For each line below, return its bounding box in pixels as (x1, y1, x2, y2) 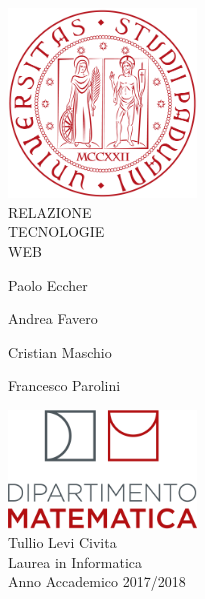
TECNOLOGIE (8, 221, 105, 242)
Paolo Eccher (8, 274, 88, 295)
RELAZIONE (8, 201, 92, 222)
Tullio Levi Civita (8, 532, 117, 553)
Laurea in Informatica (8, 551, 143, 572)
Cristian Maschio (8, 341, 112, 362)
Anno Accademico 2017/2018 (8, 571, 186, 592)
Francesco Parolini (8, 375, 121, 396)
